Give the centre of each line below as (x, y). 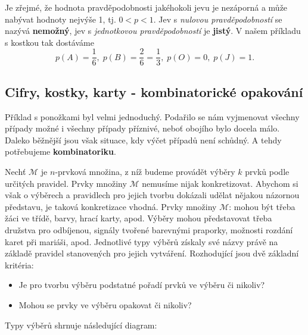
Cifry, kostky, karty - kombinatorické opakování (154, 91)
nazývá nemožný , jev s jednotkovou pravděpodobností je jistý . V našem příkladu (153, 31)
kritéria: (19, 264)
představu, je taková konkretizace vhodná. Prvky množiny (111, 206)
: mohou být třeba (262, 206)
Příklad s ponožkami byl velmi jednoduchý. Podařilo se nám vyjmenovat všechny (152, 116)
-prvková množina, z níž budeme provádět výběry (145, 172)
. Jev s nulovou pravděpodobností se (218, 19)
